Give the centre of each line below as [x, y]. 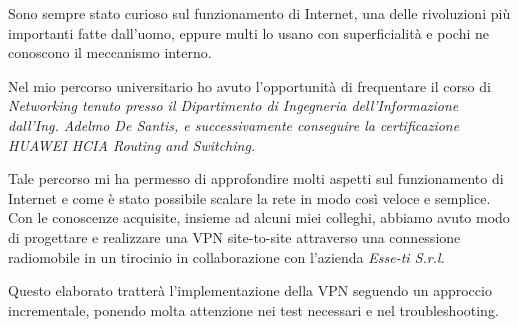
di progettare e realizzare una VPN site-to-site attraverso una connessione [234, 236]
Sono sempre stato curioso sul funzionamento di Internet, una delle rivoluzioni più [259, 13]
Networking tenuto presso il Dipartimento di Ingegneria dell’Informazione [233, 105]
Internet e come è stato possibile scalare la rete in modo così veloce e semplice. [249, 197]
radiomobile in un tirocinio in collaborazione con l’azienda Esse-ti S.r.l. [226, 256]
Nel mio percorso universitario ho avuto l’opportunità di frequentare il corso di [249, 85]
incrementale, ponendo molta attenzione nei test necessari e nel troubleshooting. [253, 309]
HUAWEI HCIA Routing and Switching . [132, 144]
